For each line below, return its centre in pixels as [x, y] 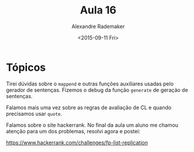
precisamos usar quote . [34, 113]
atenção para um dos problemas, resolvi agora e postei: [73, 131]
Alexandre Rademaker [98, 26]
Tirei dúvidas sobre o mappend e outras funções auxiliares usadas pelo [90, 84]
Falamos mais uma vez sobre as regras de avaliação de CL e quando [89, 107]
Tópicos [26, 67]
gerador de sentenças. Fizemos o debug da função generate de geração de [97, 90]
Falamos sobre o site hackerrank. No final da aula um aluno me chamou [92, 125]
